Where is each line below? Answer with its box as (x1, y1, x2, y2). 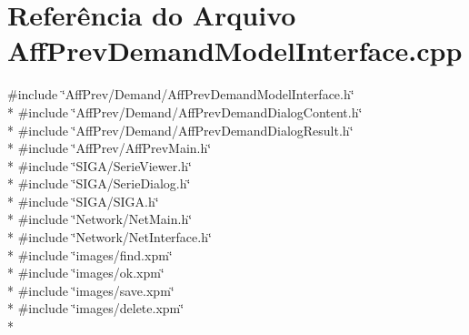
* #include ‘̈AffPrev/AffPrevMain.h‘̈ (7, 138, 212, 157)
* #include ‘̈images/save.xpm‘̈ (7, 280, 175, 299)
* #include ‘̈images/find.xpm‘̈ (7, 245, 173, 264)
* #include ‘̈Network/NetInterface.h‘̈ (7, 228, 212, 247)
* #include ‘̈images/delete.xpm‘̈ (7, 299, 185, 318)
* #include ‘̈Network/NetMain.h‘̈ (7, 209, 193, 228)
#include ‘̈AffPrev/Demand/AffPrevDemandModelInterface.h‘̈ (7, 85, 354, 104)
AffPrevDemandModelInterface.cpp (7, 32, 463, 69)
